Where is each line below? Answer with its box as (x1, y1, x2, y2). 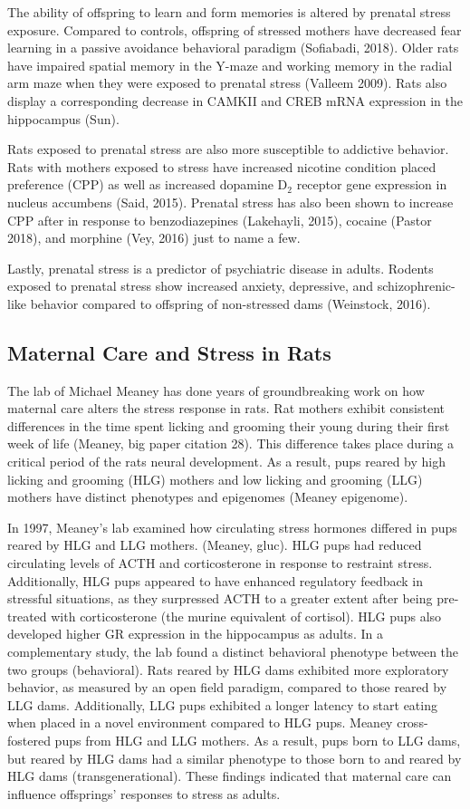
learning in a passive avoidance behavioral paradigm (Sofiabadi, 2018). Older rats (7, 38, 459, 57)
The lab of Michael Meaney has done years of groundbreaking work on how (7, 380, 425, 400)
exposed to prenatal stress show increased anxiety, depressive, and (7, 276, 374, 295)
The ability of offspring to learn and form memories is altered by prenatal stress (7, 3, 451, 21)
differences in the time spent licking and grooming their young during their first (7, 416, 450, 435)
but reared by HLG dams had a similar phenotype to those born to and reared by (7, 748, 462, 767)
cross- (397, 713, 428, 732)
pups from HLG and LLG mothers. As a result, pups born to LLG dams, (54, 730, 461, 749)
